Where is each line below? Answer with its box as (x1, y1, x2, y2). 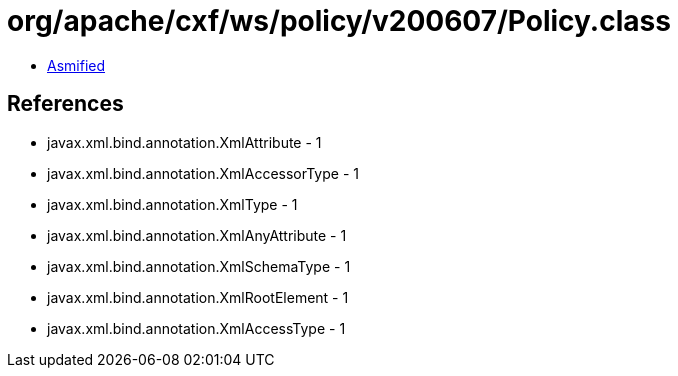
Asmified (47, 56, 106, 74)
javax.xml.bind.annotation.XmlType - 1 (47, 195, 298, 213)
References (7, 91, 124, 117)
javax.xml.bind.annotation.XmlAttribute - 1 (47, 133, 322, 151)
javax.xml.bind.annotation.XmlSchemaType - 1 (47, 257, 351, 275)
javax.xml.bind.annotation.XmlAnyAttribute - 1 (47, 226, 347, 244)
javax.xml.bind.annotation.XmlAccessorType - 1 (47, 164, 359, 182)
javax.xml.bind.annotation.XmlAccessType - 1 (47, 319, 346, 337)
